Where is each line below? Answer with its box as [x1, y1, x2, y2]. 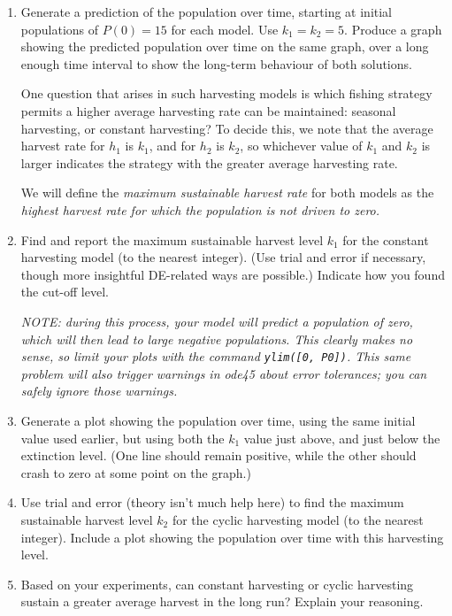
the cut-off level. [20, 282, 109, 301]
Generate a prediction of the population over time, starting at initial [20, 3, 392, 20]
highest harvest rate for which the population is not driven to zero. [20, 200, 380, 219]
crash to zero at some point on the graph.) [20, 463, 251, 481]
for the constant [342, 230, 429, 249]
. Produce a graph [344, 19, 442, 38]
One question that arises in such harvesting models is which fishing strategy [20, 84, 433, 103]
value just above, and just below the [243, 428, 441, 447]
